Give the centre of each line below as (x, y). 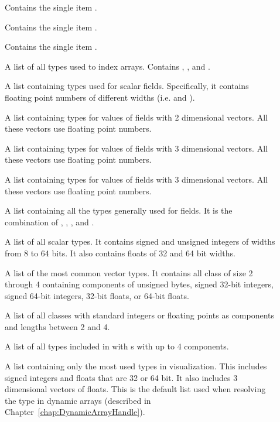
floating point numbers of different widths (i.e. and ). (100, 97)
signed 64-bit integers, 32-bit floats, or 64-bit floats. (97, 295)
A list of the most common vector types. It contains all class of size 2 (129, 272)
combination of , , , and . (49, 222)
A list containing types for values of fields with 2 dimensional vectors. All (136, 117)
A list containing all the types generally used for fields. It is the (119, 210)
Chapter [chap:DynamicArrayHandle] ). (75, 412)
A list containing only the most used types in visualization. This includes (136, 366)
